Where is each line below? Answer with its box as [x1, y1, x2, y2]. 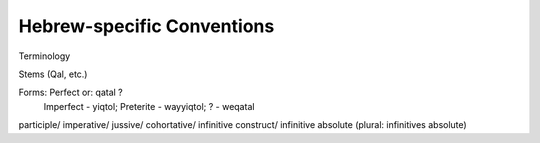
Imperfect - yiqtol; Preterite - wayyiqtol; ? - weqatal [43, 100, 255, 112]
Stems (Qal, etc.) [18, 68, 88, 80]
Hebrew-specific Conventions [18, 15, 275, 37]
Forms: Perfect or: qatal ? [18, 86, 124, 99]
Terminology [18, 50, 71, 62]
